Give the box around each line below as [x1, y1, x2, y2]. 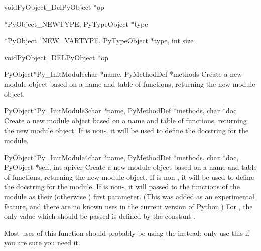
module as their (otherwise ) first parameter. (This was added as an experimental [4, 191, 254, 201]
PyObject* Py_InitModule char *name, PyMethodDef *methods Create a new [4, 69, 242, 79]
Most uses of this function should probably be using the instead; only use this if [4, 227, 249, 238]
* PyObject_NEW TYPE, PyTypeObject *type [4, 18, 148, 29]
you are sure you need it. [4, 237, 80, 248]
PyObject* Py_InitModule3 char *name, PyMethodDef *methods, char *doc [4, 105, 237, 116]
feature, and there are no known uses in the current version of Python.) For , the [4, 201, 253, 211]
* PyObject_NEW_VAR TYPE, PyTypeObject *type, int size [4, 35, 194, 46]
